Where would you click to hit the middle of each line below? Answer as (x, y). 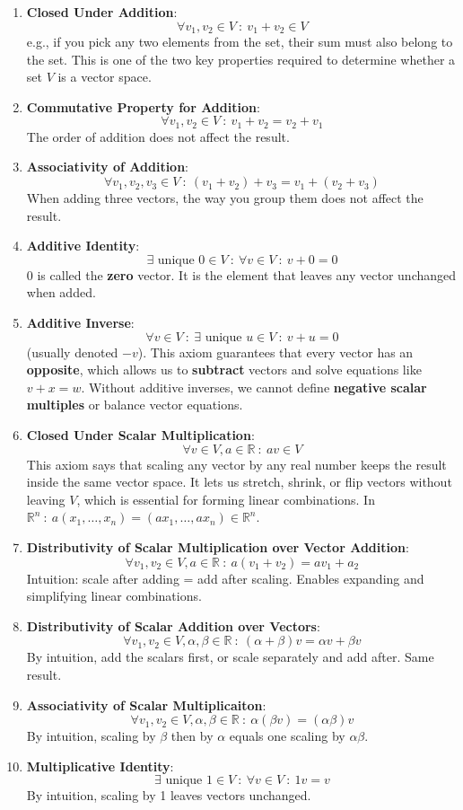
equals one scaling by (287, 736)
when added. (61, 292)
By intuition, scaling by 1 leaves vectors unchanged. (169, 795)
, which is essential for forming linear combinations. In (226, 499)
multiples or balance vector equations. (135, 405)
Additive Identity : (83, 246)
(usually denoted (72, 352)
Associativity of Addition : (108, 167)
